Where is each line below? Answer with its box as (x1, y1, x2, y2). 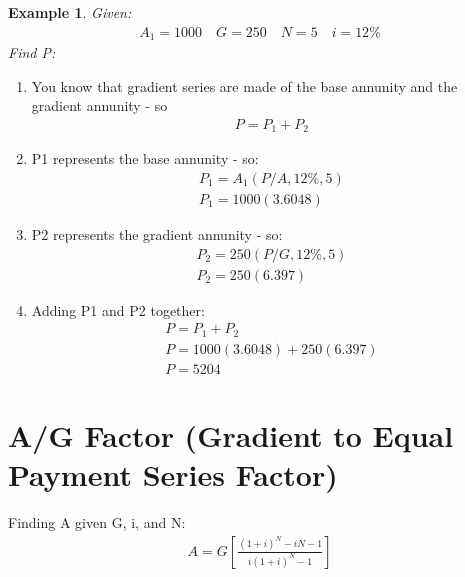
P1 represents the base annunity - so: (31, 148, 259, 169)
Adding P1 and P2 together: (31, 299, 205, 320)
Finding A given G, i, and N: (8, 512, 186, 533)
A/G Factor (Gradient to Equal (8, 414, 454, 455)
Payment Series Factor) (8, 454, 338, 495)
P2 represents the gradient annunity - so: (31, 224, 283, 244)
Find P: (8, 42, 56, 63)
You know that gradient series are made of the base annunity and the (31, 75, 458, 96)
